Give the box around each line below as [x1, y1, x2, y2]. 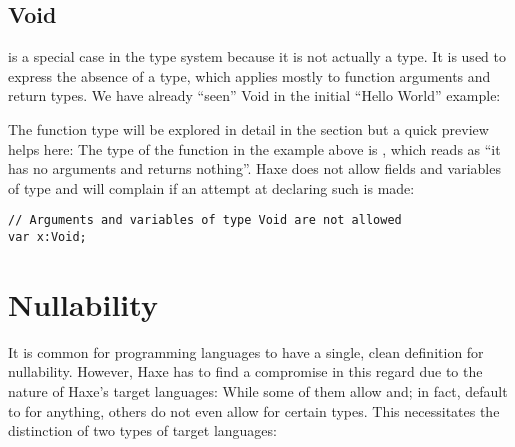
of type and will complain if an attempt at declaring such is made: [8, 177, 415, 198]
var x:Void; [8, 230, 87, 245]
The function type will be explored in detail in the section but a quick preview [8, 118, 489, 139]
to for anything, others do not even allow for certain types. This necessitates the [8, 400, 500, 421]
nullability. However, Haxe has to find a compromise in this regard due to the [8, 361, 483, 382]
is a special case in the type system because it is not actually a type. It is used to [8, 46, 506, 67]
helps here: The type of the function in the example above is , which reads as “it [8, 138, 501, 159]
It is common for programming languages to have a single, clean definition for [8, 341, 484, 362]
